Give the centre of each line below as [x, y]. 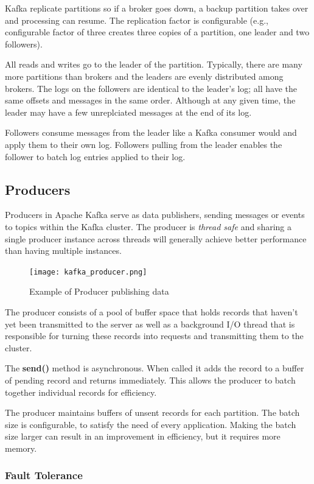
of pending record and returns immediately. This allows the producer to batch [150, 380]
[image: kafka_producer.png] [88, 272]
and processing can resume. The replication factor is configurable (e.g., [137, 20]
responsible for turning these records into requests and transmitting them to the [154, 336]
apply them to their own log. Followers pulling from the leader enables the [144, 144]
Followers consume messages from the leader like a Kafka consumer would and [151, 132]
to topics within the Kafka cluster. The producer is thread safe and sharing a [148, 226]
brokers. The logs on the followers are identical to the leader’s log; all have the [151, 88]
